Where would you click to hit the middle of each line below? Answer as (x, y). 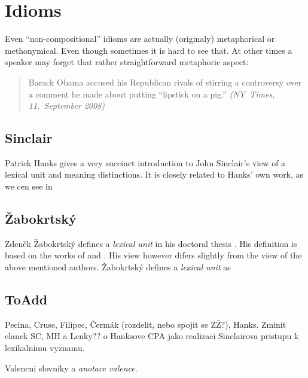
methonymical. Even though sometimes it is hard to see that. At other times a (149, 50)
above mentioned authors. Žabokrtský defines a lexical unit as (118, 267)
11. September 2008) (66, 106)
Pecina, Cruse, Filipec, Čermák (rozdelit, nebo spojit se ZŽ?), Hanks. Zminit (146, 324)
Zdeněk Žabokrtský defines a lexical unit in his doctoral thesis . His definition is (151, 243)
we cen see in (29, 186)
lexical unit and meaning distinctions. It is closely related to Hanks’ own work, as (154, 174)
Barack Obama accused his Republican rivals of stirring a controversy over (165, 82)
